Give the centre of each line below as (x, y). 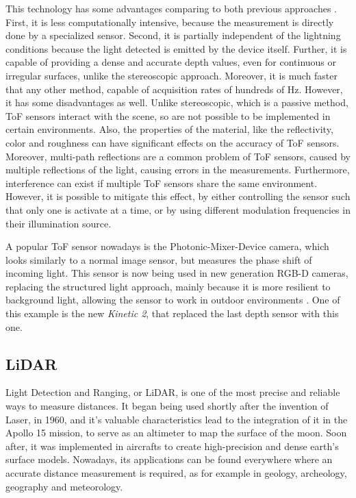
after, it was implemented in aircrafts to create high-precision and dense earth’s (172, 446)
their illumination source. (59, 223)
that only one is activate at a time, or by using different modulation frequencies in (178, 209)
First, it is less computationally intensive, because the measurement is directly (170, 22)
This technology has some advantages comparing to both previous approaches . (171, 8)
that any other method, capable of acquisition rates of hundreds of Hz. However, (174, 89)
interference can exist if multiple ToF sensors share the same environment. (162, 183)
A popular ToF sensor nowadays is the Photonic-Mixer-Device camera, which (167, 246)
